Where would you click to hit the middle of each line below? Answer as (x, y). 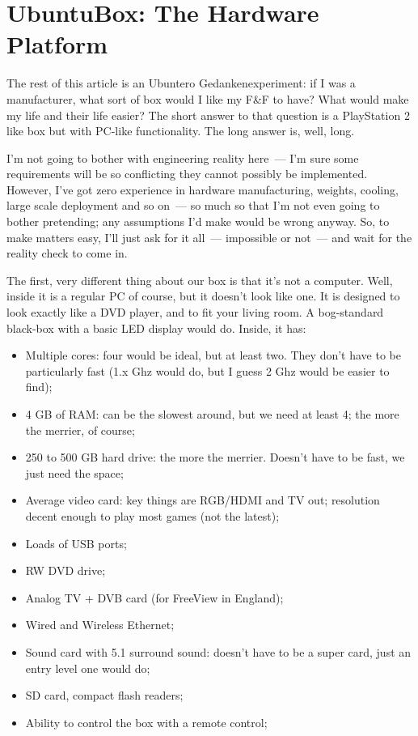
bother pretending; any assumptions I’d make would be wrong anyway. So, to (198, 221)
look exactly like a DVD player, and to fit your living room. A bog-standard (195, 312)
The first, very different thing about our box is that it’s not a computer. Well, (200, 280)
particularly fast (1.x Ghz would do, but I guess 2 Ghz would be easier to (207, 370)
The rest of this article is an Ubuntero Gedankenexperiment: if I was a (181, 83)
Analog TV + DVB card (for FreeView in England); (154, 597)
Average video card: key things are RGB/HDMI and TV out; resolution (203, 500)
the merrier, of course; (80, 430)
